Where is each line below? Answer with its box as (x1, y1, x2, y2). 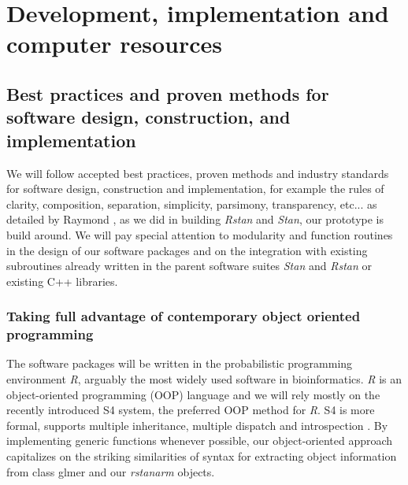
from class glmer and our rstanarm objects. (6, 463, 215, 479)
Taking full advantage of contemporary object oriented (6, 306, 361, 326)
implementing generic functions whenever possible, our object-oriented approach (6, 432, 393, 449)
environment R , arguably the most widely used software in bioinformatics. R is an (6, 371, 402, 387)
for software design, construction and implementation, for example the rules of (6, 180, 384, 197)
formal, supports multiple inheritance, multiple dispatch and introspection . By (6, 417, 388, 433)
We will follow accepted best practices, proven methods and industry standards (6, 165, 389, 181)
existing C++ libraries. (6, 272, 118, 289)
